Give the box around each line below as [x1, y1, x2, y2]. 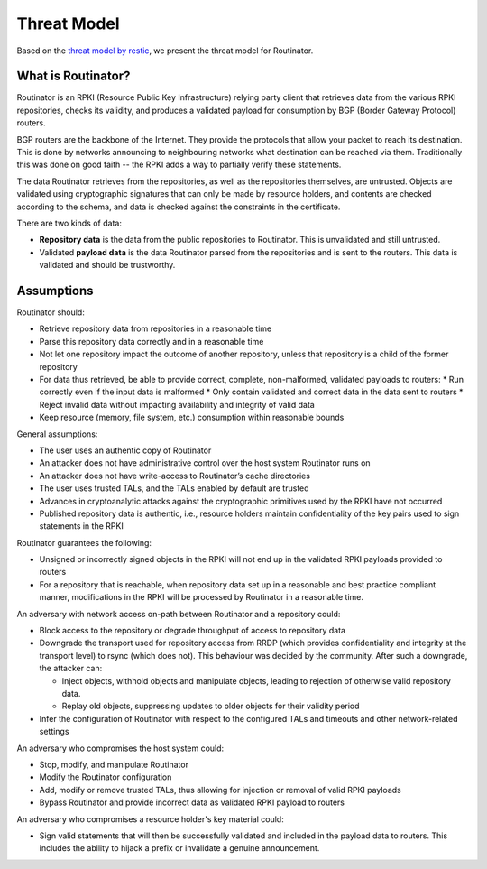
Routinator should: [16, 307, 85, 318]
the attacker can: [39, 663, 103, 674]
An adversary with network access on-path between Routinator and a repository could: [16, 608, 341, 619]
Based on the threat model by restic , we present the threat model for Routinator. [16, 45, 314, 56]
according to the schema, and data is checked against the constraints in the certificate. [16, 201, 341, 212]
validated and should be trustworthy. [39, 260, 176, 271]
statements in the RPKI [39, 521, 124, 532]
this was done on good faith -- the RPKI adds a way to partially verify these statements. [16, 159, 342, 171]
